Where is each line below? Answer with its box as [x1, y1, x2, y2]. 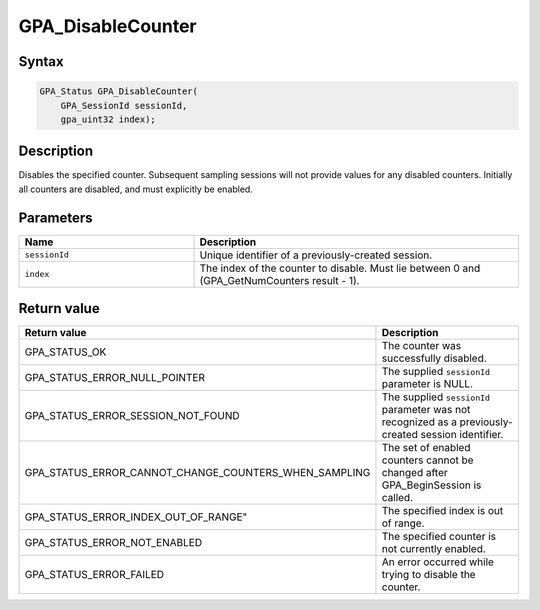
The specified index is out [381, 504, 504, 518]
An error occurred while [381, 555, 495, 569]
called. [381, 491, 414, 505]
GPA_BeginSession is [381, 478, 482, 492]
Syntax [18, 53, 64, 70]
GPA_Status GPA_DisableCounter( [39, 86, 199, 97]
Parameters [18, 209, 93, 226]
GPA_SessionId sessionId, [60, 100, 188, 111]
